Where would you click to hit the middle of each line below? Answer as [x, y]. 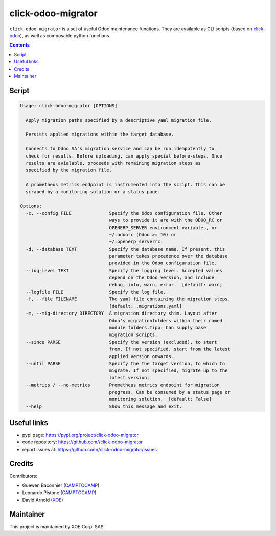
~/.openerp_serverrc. [136, 242]
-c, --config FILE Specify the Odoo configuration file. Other [124, 213]
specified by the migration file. [69, 170]
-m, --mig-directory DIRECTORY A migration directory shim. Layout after [121, 314]
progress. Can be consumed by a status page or [170, 392]
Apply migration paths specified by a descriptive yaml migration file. [119, 120]
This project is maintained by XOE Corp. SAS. [57, 526]
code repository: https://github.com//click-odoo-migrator [83, 442]
